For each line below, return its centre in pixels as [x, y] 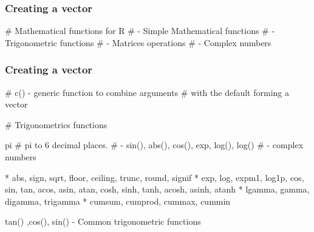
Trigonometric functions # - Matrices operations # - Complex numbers [138, 42]
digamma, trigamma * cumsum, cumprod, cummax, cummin [118, 201]
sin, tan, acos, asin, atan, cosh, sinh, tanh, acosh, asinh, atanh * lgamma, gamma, [157, 189]
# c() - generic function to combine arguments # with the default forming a [147, 92]
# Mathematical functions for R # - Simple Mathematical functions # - [140, 31]
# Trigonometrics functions [56, 124]
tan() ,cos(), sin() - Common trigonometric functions [103, 221]
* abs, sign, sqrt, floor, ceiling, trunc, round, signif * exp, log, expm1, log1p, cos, [155, 177]
